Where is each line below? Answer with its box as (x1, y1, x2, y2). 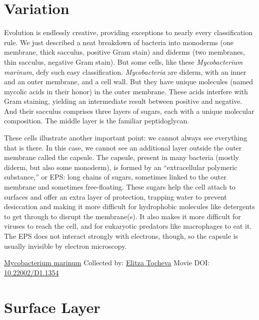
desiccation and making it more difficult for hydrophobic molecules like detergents (4, 201, 255, 212)
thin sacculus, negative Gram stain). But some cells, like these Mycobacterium (4, 56, 243, 67)
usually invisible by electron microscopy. (4, 240, 127, 251)
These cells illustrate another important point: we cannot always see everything (4, 132, 247, 143)
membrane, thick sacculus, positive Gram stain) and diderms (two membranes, (4, 47, 245, 57)
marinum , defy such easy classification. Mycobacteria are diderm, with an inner (4, 66, 246, 77)
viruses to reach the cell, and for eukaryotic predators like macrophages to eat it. (4, 221, 252, 231)
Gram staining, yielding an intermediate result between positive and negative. (4, 96, 242, 106)
